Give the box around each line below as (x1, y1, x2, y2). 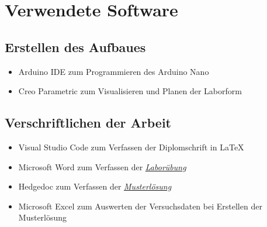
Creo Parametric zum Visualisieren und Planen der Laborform (18, 85, 242, 97)
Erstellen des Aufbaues (5, 37, 146, 56)
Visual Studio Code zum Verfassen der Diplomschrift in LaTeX (18, 140, 244, 153)
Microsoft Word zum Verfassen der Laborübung (18, 160, 186, 173)
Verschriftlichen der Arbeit (5, 113, 172, 132)
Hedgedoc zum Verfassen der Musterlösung (18, 180, 172, 192)
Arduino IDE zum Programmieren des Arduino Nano (18, 65, 209, 77)
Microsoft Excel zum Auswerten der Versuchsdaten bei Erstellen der (18, 200, 262, 212)
